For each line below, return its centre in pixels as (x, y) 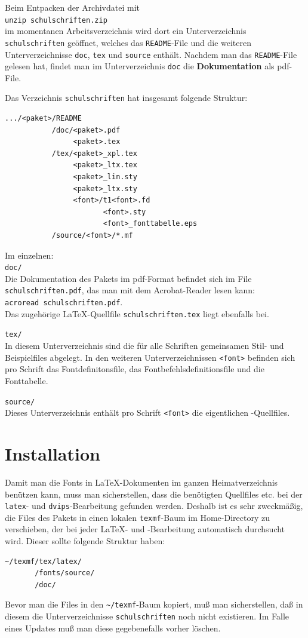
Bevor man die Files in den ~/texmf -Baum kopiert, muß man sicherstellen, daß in (154, 604)
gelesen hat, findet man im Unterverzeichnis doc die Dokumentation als (140, 66)
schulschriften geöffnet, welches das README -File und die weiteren (128, 42)
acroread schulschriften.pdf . (64, 302)
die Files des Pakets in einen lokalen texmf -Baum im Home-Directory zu (137, 517)
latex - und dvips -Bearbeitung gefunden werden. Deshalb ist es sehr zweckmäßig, (154, 506)
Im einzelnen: (29, 255)
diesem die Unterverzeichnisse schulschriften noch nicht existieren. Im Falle (147, 616)
